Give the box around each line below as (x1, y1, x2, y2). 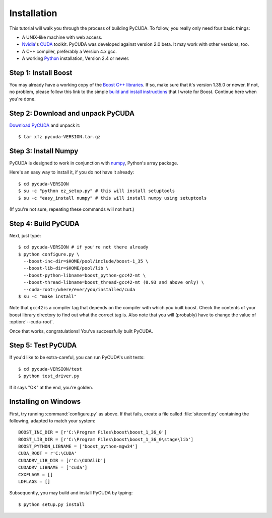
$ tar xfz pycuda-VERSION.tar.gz (18, 134, 101, 140)
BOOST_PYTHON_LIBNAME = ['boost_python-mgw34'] (18, 444, 138, 450)
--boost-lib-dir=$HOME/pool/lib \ (23, 266, 109, 271)
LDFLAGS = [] (18, 479, 50, 485)
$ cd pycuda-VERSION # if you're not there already (18, 244, 149, 250)
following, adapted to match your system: (9, 417, 96, 423)
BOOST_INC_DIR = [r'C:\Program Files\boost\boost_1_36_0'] (18, 429, 167, 435)
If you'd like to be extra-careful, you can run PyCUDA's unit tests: (9, 355, 145, 361)
